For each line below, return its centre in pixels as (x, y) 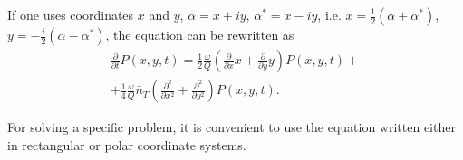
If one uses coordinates (71, 14)
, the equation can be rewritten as (200, 34)
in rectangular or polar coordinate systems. (127, 144)
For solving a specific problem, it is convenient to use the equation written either (231, 127)
